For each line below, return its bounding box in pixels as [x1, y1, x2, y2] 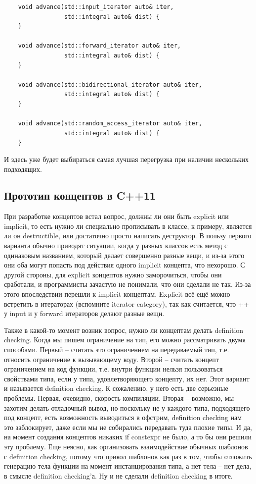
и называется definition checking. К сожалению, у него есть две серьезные [4, 383, 228, 393]
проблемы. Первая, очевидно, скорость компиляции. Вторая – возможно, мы [4, 392, 234, 403]
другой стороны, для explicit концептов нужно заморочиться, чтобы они [4, 269, 222, 279]
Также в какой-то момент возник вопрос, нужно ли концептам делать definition [4, 324, 244, 335]
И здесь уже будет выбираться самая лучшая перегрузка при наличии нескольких [4, 154, 249, 164]
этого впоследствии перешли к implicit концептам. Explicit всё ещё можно [4, 289, 230, 299]
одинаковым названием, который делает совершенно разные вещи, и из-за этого [4, 250, 245, 260]
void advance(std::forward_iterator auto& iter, [18, 42, 181, 50]
